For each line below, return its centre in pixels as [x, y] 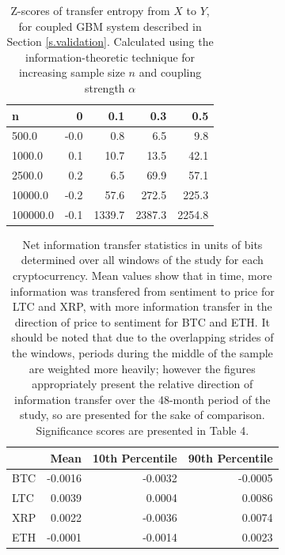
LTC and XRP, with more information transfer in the [142, 306]
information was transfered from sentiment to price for [142, 291]
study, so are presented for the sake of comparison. [142, 415]
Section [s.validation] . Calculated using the [110, 42]
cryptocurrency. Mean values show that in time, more [142, 276]
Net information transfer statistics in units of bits [142, 244]
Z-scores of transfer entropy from [90, 10]
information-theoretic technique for [110, 57]
